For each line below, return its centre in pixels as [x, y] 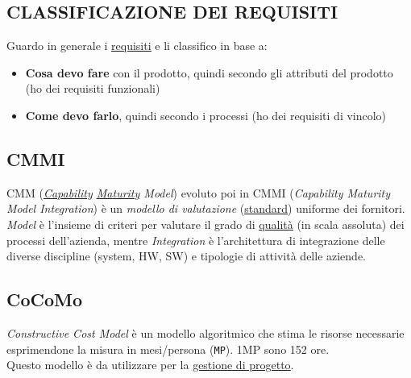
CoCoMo [45, 299]
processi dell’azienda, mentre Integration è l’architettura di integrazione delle [196, 240]
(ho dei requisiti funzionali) [93, 88]
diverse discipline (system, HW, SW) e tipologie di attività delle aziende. [187, 256]
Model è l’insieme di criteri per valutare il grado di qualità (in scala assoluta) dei [205, 224]
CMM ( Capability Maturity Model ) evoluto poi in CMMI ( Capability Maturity [199, 192]
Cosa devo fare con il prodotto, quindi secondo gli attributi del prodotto [209, 72]
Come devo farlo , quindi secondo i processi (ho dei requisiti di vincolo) [206, 115]
